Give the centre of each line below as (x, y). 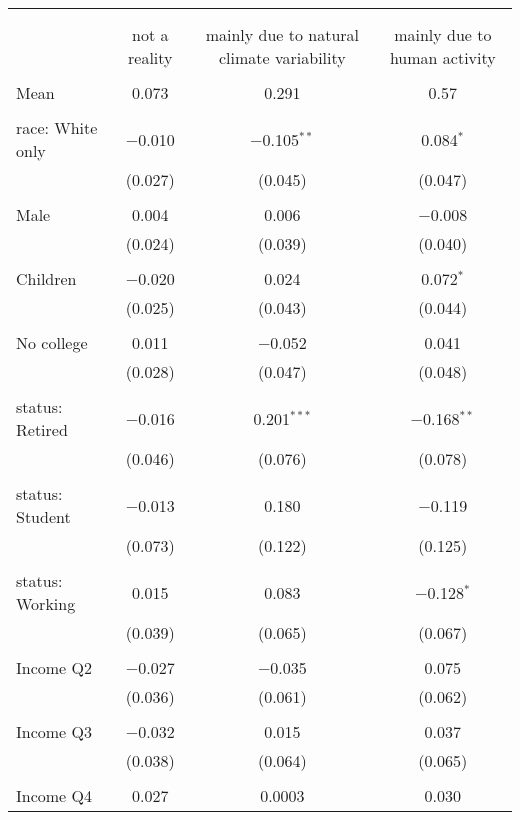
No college (52, 342)
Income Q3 (54, 731)
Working (46, 603)
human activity (442, 57)
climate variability (282, 57)
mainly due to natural (282, 34)
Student (43, 516)
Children (46, 278)
